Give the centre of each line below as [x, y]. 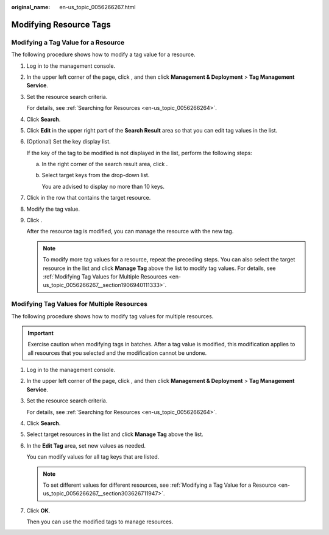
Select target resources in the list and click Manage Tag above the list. [115, 434]
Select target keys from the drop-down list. [96, 175]
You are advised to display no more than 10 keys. [103, 186]
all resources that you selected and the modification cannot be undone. [117, 353]
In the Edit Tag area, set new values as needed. [86, 445]
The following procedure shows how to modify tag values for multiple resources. [112, 316]
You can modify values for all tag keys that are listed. [93, 457]
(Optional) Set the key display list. [69, 142]
